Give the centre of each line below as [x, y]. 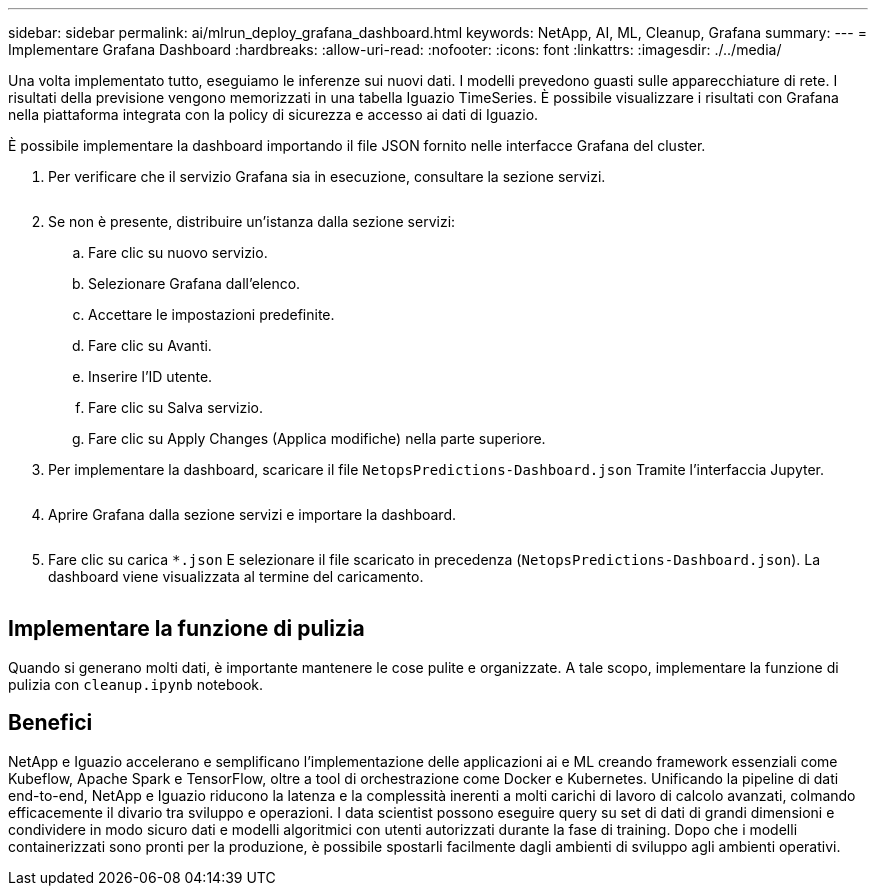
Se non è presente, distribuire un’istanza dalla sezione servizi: [252, 221]
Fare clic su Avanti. [150, 345]
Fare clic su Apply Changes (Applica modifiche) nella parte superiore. [317, 438]
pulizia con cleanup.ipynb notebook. [136, 684]
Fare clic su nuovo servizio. [178, 252]
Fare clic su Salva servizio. [175, 407]
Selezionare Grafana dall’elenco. [194, 283]
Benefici [50, 723]
